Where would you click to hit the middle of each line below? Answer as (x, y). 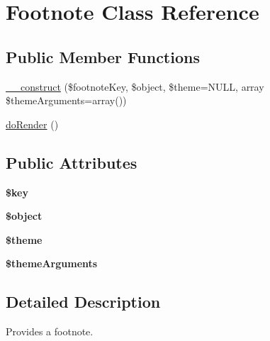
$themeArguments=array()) (66, 100)
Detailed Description (83, 302)
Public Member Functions (103, 56)
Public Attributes (72, 162)
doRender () (32, 124)
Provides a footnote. (50, 331)
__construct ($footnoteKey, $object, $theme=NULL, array (135, 86)
